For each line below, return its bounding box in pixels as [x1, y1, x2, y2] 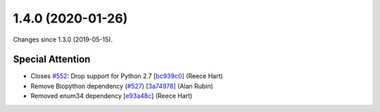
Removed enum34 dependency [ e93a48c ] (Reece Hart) [30, 92, 193, 100]
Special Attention [13, 54, 91, 66]
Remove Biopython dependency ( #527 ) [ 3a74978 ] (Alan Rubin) [30, 82, 214, 90]
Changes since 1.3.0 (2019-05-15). [13, 35, 113, 44]
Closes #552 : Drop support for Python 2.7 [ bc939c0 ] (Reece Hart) [30, 72, 223, 80]
